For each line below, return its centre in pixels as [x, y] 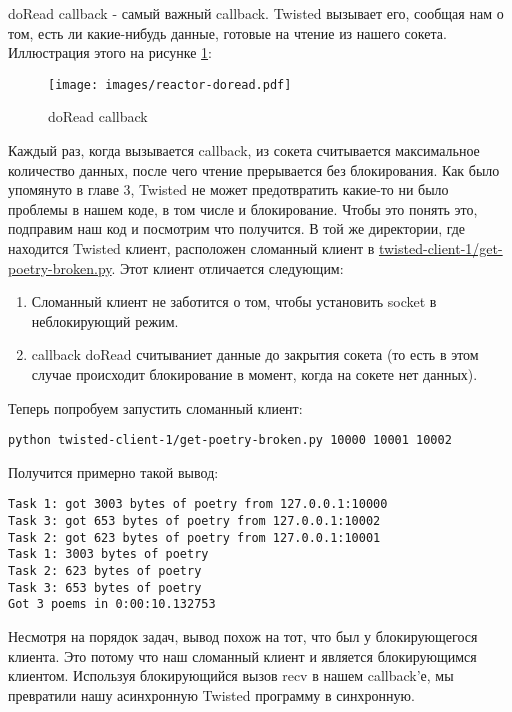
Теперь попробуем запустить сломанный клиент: [155, 407]
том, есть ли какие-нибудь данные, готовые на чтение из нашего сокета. [227, 32]
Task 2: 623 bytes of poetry [105, 571]
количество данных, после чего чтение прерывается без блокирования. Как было [254, 169]
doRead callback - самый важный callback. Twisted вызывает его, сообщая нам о [256, 13]
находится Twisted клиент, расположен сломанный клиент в [191, 248]
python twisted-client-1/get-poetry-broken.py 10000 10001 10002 [230, 440]
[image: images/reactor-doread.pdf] [170, 84]
